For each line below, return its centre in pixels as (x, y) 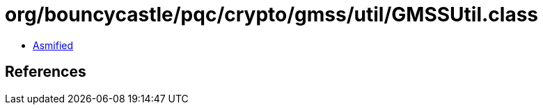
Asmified (53, 45)
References (46, 72)
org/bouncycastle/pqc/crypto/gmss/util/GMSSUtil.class (272, 15)
